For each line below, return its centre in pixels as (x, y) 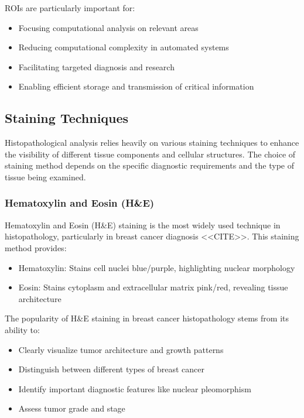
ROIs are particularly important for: (70, 8)
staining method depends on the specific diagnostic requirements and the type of (149, 165)
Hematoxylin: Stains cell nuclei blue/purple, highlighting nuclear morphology (157, 267)
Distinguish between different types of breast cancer (111, 369)
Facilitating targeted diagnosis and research (96, 66)
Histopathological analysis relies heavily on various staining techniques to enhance (152, 143)
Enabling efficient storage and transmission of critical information (136, 86)
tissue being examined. (45, 177)
